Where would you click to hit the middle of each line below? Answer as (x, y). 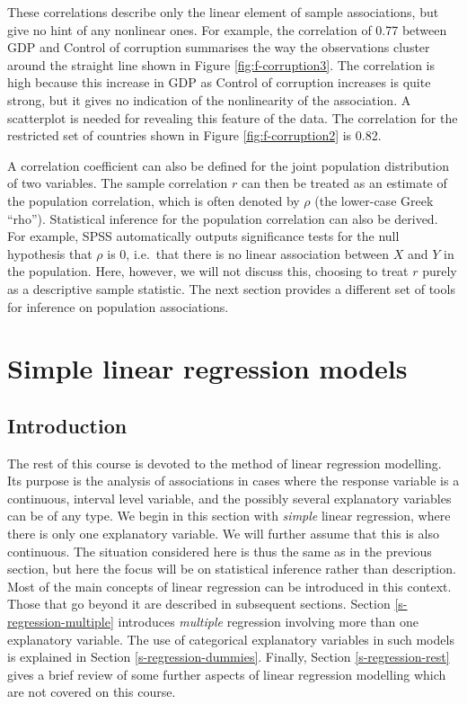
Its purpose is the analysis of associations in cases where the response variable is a (233, 481)
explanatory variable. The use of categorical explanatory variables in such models (231, 639)
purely (440, 271)
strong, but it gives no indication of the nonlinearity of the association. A (209, 99)
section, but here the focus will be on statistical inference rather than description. (232, 569)
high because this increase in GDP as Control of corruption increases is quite (219, 82)
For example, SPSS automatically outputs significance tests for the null (203, 236)
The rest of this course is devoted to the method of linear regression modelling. (225, 463)
